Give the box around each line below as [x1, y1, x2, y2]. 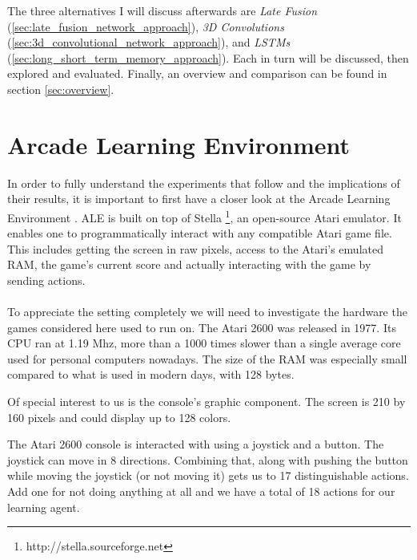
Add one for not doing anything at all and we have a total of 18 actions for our [7, 483, 395, 500]
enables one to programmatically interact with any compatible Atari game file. [7, 225, 392, 241]
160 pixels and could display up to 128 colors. [7, 408, 231, 425]
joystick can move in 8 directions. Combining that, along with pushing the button [7, 451, 408, 468]
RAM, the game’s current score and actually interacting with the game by [7, 256, 371, 273]
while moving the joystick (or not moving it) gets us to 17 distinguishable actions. [7, 467, 409, 484]
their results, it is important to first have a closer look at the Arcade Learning [7, 190, 391, 207]
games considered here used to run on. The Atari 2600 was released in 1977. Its [7, 319, 396, 335]
